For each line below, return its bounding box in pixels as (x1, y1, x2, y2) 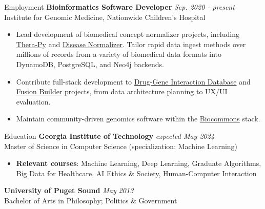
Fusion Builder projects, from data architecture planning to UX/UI (16, 86, 228, 97)
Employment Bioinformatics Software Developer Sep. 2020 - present (4, 2, 235, 12)
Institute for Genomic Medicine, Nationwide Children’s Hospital (4, 11, 206, 22)
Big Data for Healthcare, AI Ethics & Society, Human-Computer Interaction (16, 168, 257, 178)
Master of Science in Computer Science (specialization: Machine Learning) (4, 140, 238, 151)
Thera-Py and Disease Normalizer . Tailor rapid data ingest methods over (16, 38, 246, 49)
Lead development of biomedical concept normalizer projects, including (16, 29, 239, 39)
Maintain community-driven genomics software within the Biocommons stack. (16, 113, 260, 124)
